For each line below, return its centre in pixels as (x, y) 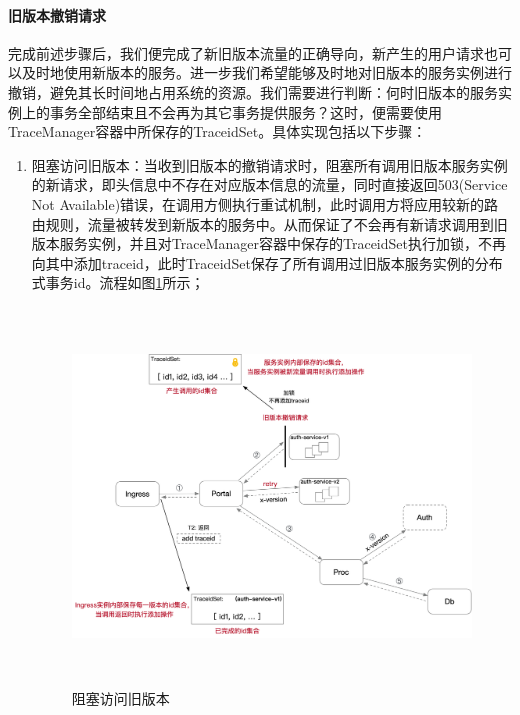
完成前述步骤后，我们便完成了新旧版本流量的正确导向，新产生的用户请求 (246, 52)
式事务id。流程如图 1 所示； (118, 282)
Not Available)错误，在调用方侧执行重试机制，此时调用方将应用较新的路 (265, 203)
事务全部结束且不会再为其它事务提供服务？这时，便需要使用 (245, 111)
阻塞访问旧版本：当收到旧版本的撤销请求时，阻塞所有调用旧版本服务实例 (269, 164)
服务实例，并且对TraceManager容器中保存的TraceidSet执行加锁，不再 (282, 243)
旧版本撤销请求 (57, 14)
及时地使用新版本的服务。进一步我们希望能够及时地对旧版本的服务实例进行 (266, 72)
